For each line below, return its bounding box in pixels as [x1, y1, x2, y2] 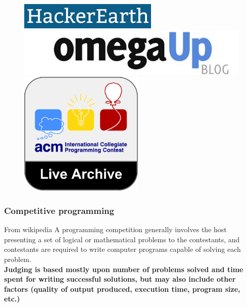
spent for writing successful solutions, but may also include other [4, 274, 236, 284]
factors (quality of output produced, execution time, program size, [4, 283, 240, 294]
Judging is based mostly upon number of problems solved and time [4, 264, 243, 274]
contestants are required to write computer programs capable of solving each [4, 244, 241, 254]
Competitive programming [4, 204, 114, 216]
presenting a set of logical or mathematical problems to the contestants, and [4, 234, 240, 244]
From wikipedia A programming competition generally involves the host [4, 224, 227, 235]
